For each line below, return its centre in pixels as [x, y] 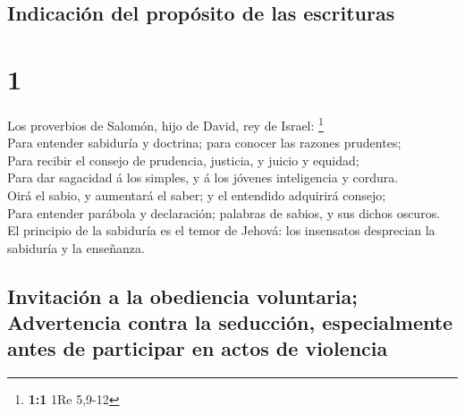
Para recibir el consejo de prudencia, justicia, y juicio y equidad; [183, 160]
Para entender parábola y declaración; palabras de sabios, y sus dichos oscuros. [224, 212]
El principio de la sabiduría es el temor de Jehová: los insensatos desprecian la [221, 230]
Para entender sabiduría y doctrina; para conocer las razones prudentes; [204, 143]
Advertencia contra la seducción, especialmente [230, 322]
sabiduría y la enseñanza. [76, 247]
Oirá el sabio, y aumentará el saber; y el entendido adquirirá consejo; [197, 194]
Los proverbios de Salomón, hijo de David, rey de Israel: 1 [165, 123]
